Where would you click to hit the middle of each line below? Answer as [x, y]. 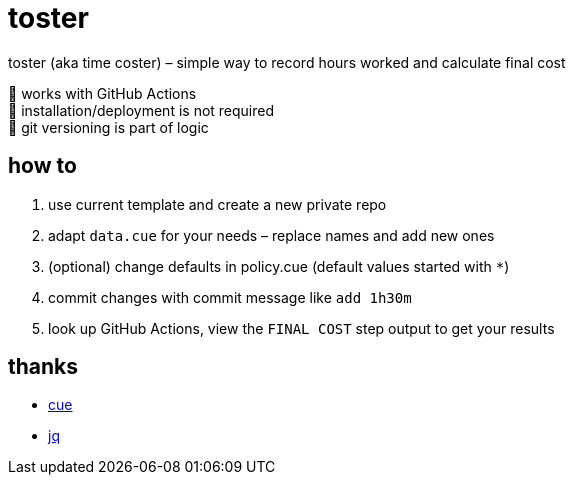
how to [42, 166]
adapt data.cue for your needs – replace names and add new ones [271, 235]
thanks [43, 367]
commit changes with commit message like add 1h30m [230, 297]
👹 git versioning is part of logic [108, 127]
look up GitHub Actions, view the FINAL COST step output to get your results [301, 328]
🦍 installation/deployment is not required [141, 110]
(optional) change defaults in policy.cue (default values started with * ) [279, 266]
